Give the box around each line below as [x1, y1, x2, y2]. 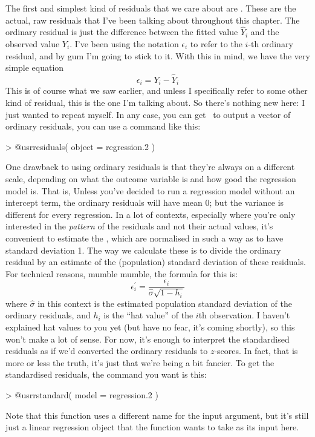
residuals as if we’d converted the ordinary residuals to [5, 344, 208, 357]
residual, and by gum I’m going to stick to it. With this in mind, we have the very [5, 49, 310, 62]
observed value [5, 38, 60, 50]
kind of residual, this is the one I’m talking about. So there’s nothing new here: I [5, 96, 305, 109]
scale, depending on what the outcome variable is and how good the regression [5, 172, 296, 185]
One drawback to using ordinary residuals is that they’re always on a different [5, 160, 295, 173]
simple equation [5, 61, 64, 74]
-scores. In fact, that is [214, 344, 298, 357]
